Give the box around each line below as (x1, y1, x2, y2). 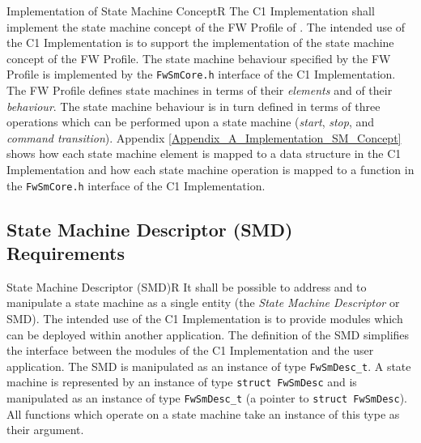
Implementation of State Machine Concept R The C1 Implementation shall (6, 2, 375, 19)
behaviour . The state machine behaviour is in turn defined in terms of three (6, 97, 381, 114)
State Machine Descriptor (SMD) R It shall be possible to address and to (6, 278, 367, 295)
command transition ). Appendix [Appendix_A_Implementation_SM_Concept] (6, 129, 402, 146)
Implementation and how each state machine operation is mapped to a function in (6, 161, 415, 177)
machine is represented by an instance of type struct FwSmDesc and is (6, 373, 357, 390)
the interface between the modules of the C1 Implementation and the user (6, 342, 374, 359)
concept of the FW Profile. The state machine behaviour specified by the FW (6, 49, 391, 66)
